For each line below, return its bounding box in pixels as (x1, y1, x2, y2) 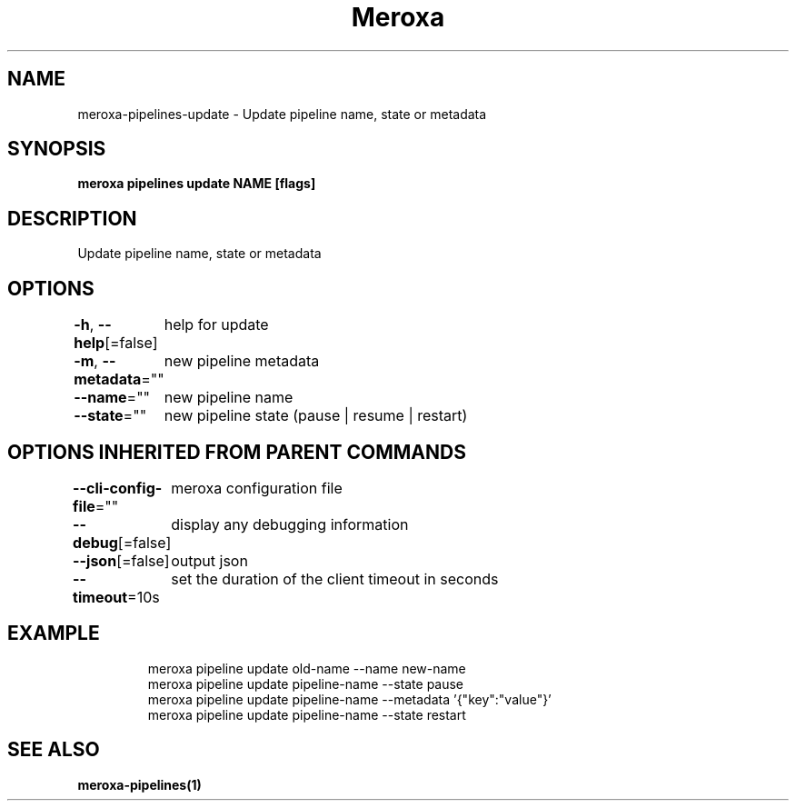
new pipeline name (164, 388, 294, 407)
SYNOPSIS (7, 137, 106, 161)
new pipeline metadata (164, 352, 320, 371)
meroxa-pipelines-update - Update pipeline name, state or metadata (77, 105, 487, 122)
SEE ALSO (7, 738, 100, 762)
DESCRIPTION (7, 206, 137, 230)
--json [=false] (73, 551, 170, 570)
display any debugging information (171, 514, 409, 534)
